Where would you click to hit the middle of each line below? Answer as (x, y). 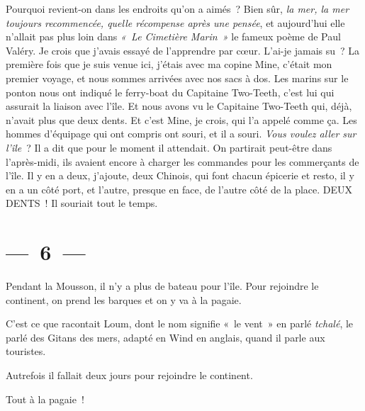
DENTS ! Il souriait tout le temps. (82, 203)
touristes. (26, 351)
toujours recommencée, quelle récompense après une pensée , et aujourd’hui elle (175, 22)
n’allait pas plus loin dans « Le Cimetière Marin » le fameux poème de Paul (173, 36)
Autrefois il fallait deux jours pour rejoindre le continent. (129, 375)
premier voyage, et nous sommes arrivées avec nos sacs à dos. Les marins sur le (177, 78)
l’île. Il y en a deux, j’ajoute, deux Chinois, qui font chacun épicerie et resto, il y (180, 175)
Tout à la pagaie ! (45, 399)
